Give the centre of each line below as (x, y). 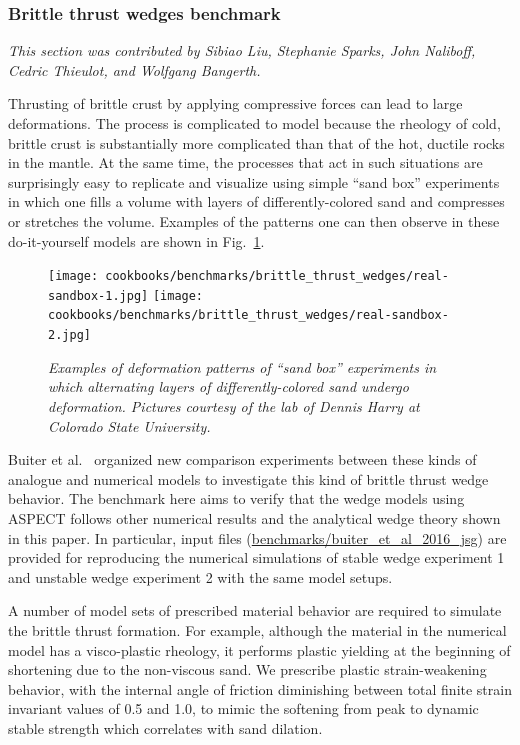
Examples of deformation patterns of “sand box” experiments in (242, 366)
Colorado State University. (129, 425)
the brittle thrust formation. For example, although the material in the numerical (257, 629)
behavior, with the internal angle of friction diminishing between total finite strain (260, 688)
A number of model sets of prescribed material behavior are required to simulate (255, 610)
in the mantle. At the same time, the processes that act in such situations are (245, 162)
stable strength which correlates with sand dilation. (165, 727)
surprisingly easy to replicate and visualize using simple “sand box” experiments (254, 181)
